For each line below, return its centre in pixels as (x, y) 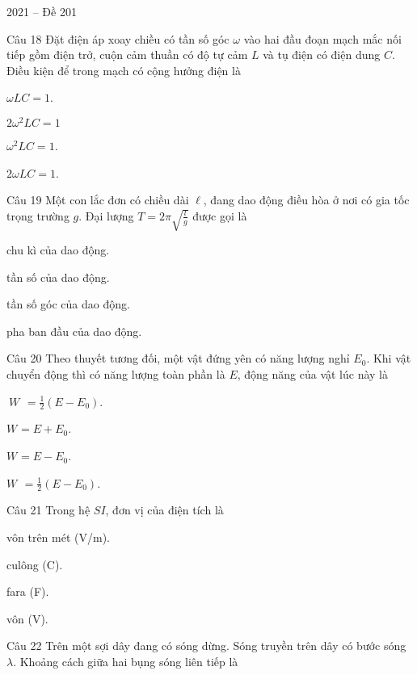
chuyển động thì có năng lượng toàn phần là (116, 374)
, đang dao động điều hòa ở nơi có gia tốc (306, 200)
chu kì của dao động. (58, 250)
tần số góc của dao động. (68, 304)
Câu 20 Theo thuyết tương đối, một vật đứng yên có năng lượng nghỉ (178, 358)
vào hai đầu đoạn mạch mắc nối (322, 38)
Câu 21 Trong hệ (48, 510)
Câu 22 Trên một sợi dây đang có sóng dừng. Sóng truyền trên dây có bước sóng (206, 646)
